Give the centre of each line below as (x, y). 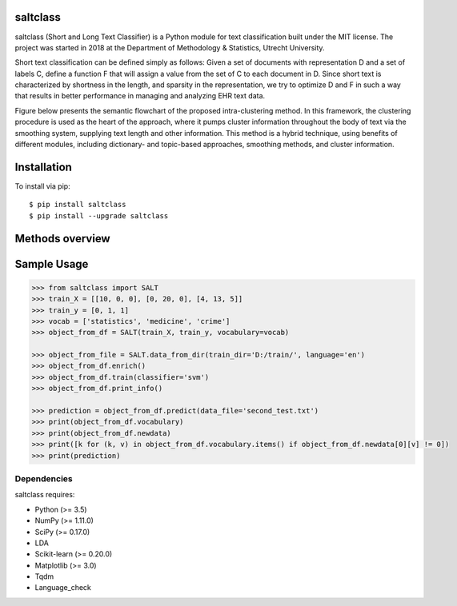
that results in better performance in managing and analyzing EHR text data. (140, 96)
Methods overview (63, 239)
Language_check (63, 588)
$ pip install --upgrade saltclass (99, 215)
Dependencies (44, 478)
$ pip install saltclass (78, 205)
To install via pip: (43, 186)
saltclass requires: (45, 495)
